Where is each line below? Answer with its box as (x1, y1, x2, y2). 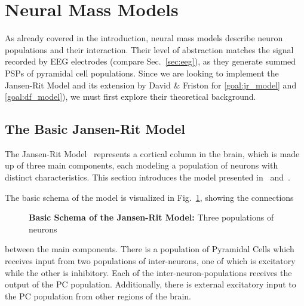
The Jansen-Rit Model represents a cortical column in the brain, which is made (5, 147, 300, 160)
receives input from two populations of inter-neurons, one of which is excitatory (5, 255, 296, 267)
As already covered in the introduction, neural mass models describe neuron (5, 32, 283, 44)
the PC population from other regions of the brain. (5, 289, 191, 302)
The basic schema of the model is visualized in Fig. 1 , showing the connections (5, 191, 294, 203)
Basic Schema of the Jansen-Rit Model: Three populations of (29, 211, 274, 224)
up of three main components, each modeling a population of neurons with (5, 159, 278, 172)
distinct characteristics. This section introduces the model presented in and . (5, 171, 290, 183)
